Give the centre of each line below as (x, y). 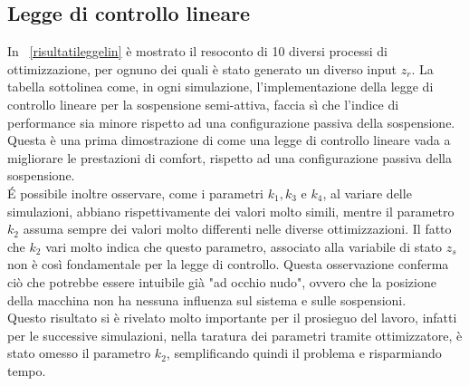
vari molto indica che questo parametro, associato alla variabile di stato (244, 246)
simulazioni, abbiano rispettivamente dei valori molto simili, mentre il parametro (231, 211)
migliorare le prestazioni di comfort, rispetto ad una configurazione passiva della (230, 157)
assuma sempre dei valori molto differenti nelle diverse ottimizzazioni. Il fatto (237, 229)
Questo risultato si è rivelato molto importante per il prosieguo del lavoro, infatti (232, 318)
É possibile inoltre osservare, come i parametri (136, 193)
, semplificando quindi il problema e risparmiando (304, 353)
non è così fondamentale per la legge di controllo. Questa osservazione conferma (228, 264)
